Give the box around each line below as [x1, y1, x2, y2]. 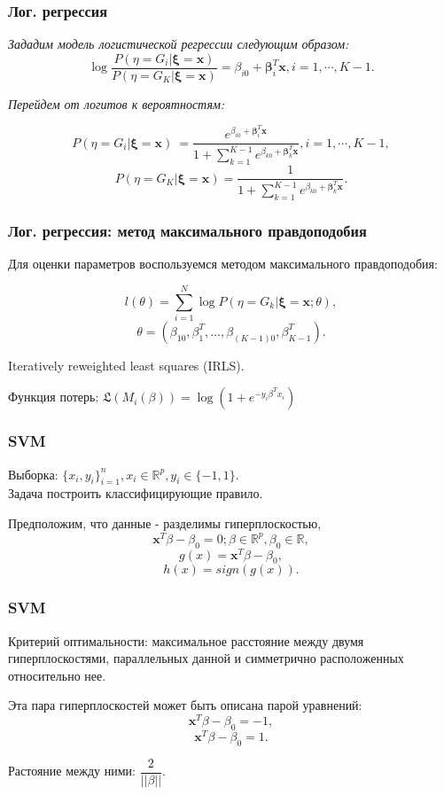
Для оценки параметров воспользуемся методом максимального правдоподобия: [8, 254, 438, 273]
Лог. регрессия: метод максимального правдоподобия [8, 219, 367, 241]
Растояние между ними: [8, 761, 136, 780]
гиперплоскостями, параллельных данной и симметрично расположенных [8, 649, 404, 667]
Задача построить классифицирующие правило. [8, 484, 263, 503]
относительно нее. [8, 666, 106, 684]
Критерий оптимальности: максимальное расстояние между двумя [8, 631, 364, 650]
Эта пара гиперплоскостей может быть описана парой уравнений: [8, 696, 362, 714]
